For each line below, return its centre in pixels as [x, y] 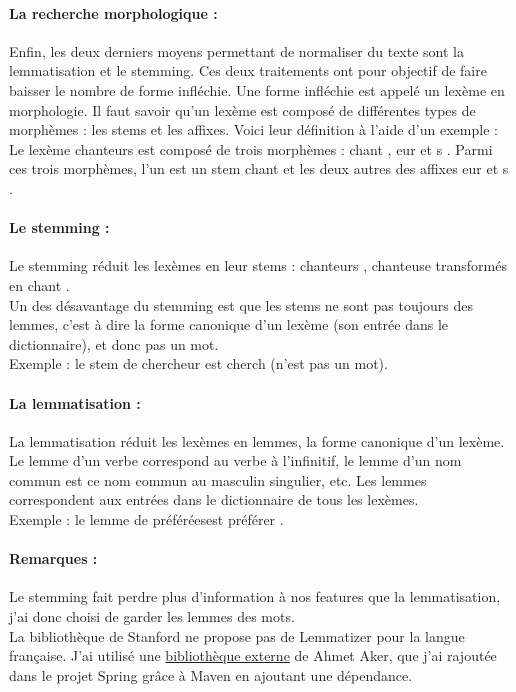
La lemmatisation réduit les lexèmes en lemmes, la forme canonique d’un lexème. [257, 440]
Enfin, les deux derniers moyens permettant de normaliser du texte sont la [236, 50]
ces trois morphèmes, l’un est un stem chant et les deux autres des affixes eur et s [259, 168]
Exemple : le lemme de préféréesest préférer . [146, 519]
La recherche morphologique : [113, 12]
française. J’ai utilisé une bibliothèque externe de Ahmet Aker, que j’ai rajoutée [253, 655]
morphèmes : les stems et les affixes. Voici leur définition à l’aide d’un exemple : [253, 129]
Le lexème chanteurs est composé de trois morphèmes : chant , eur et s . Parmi [251, 148]
